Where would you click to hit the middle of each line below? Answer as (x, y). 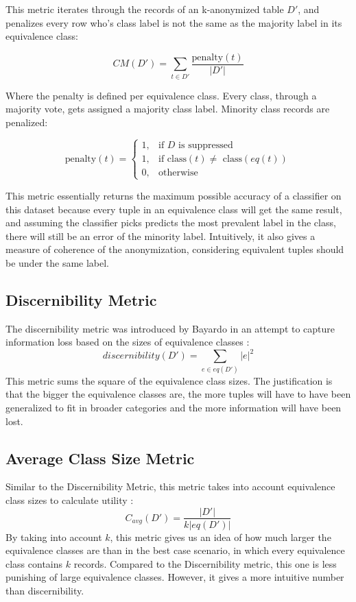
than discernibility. (45, 590)
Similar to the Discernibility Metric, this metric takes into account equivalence (170, 486)
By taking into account (54, 537)
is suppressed (206, 145)
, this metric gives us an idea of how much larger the (221, 537)
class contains (34, 563)
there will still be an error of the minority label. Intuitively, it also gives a (161, 236)
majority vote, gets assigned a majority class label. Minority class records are (168, 109)
